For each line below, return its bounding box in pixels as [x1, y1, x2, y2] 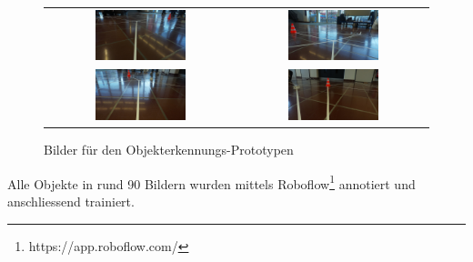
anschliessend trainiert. [7, 191, 135, 210]
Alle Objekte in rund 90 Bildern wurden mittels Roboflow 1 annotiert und [7, 171, 416, 193]
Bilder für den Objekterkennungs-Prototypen [44, 140, 294, 159]
